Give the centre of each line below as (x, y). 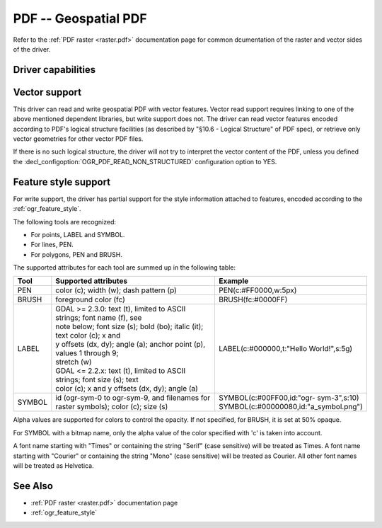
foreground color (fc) (90, 299)
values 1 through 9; (87, 353)
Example (233, 281)
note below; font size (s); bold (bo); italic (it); (129, 327)
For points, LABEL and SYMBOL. (78, 234)
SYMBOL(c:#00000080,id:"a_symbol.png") (291, 407)
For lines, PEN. (52, 245)
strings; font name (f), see (99, 318)
